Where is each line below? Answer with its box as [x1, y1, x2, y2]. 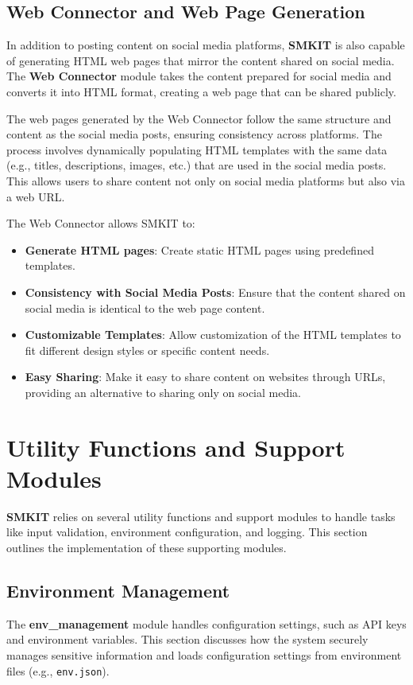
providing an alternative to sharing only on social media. [25, 383, 301, 400]
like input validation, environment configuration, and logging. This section [6, 523, 368, 540]
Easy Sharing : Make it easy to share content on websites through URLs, [25, 368, 386, 385]
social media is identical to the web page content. [25, 299, 265, 316]
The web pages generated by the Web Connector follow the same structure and [6, 110, 392, 126]
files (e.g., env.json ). [6, 662, 110, 679]
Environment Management [6, 578, 230, 602]
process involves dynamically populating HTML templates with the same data [6, 141, 388, 158]
